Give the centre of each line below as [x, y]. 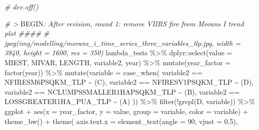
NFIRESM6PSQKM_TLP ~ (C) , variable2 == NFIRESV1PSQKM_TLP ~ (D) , [129, 82]
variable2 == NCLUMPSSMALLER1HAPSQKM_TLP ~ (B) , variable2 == [122, 91]
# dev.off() [21, 6]
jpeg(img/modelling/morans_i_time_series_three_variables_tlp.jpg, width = [123, 43]
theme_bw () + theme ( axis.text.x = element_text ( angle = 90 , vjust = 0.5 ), [121, 121]
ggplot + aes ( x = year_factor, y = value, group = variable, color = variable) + [127, 111]
